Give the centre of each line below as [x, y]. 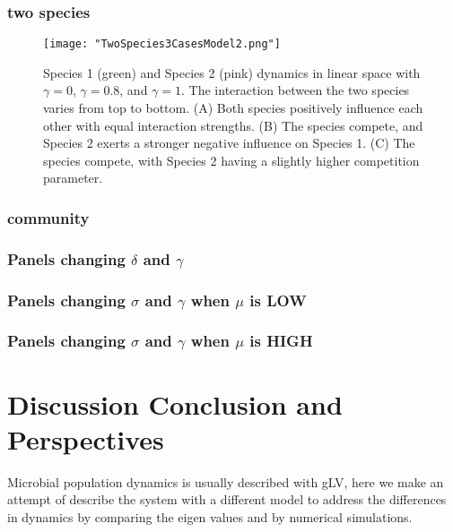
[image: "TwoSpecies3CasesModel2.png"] [162, 44]
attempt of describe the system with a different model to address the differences [227, 499]
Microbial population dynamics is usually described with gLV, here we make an [226, 481]
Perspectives [86, 438]
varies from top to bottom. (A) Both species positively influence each [233, 108]
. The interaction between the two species [296, 90]
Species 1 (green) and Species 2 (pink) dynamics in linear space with [232, 72]
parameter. [73, 178]
